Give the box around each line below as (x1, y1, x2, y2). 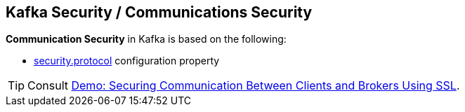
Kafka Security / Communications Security (6, 3, 313, 21)
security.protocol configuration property (34, 55, 220, 67)
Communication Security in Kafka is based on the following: (6, 33, 287, 45)
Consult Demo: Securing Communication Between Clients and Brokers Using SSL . (27, 78, 460, 93)
